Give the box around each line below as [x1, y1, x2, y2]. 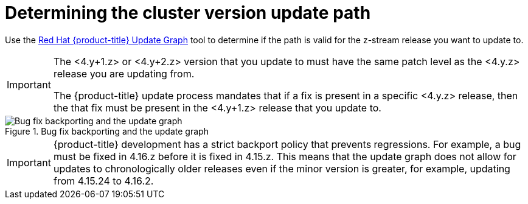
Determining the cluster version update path [5, 2, 371, 23]
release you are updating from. [53, 67, 195, 80]
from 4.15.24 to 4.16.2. [53, 174, 154, 187]
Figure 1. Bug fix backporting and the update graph [5, 125, 209, 136]
